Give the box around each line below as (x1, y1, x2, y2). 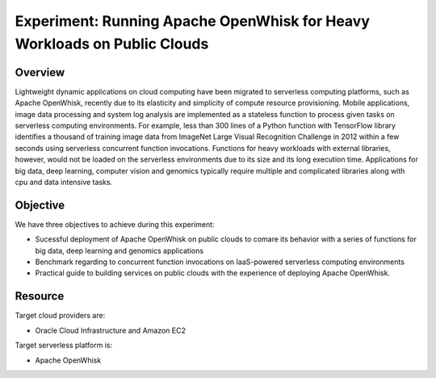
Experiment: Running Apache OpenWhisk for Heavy (15, 12, 371, 30)
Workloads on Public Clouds (15, 35, 209, 52)
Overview (15, 65, 65, 79)
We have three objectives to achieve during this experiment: (15, 219, 215, 229)
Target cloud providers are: (15, 311, 106, 321)
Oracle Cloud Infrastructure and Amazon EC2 (35, 325, 186, 335)
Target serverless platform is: (15, 340, 113, 351)
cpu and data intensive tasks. (15, 177, 113, 187)
